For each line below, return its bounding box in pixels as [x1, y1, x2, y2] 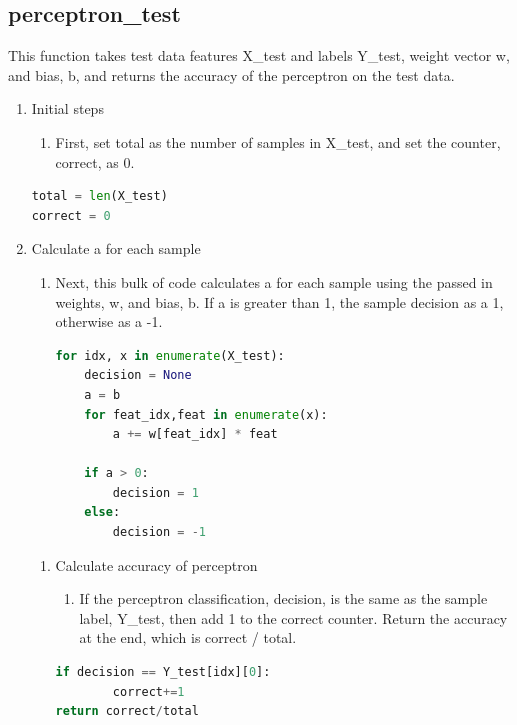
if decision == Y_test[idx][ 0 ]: [55, 665, 271, 680]
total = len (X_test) [31, 189, 168, 204]
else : [84, 505, 121, 520]
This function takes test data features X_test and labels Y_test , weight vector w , [8, 45, 510, 66]
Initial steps [31, 98, 104, 119]
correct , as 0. [55, 151, 135, 172]
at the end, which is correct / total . [79, 627, 297, 648]
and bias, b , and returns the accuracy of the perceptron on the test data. [8, 64, 455, 85]
